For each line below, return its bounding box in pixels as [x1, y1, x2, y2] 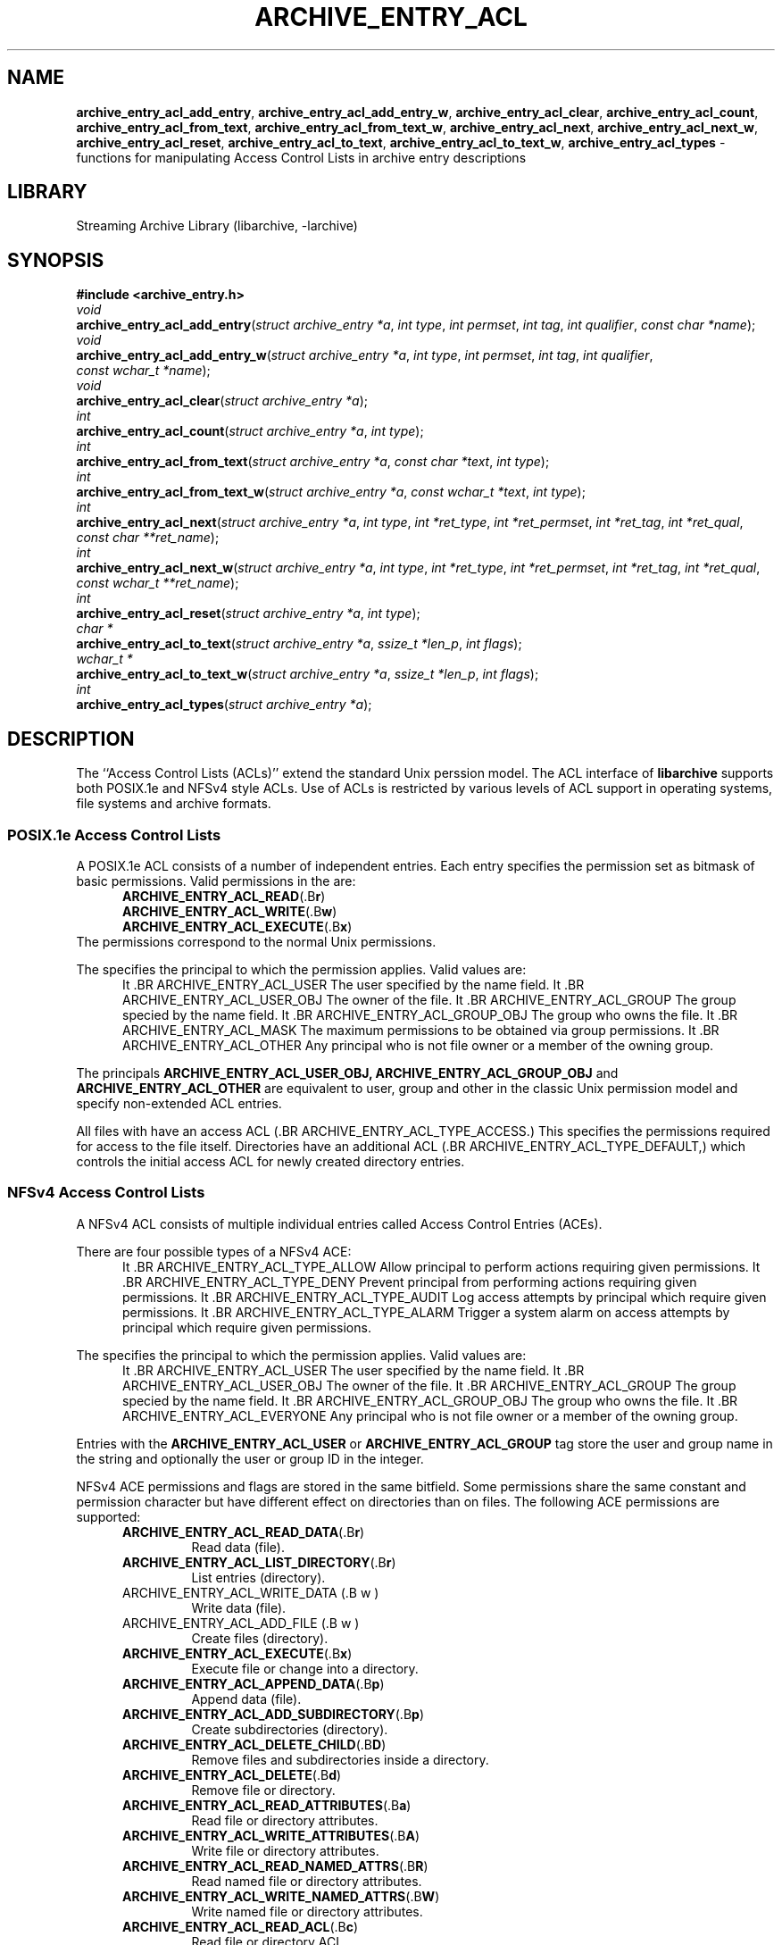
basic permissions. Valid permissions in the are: [76, 872, 356, 889]
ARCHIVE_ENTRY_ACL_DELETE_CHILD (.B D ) [122, 1736, 387, 1752]
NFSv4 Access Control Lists [7, 1183, 205, 1202]
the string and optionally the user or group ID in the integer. [76, 1450, 424, 1466]
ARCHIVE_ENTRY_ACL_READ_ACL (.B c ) [122, 1918, 359, 1934]
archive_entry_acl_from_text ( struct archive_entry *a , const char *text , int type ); [76, 454, 550, 470]
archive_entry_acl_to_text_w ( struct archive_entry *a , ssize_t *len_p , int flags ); [76, 666, 539, 682]
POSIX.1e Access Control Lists [7, 825, 221, 844]
